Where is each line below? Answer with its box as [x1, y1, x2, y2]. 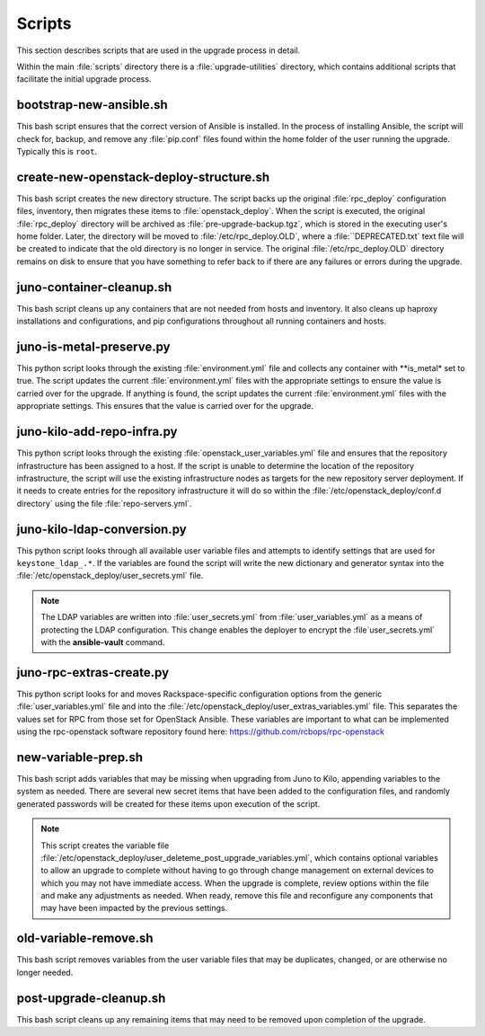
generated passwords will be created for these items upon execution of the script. [16, 798, 321, 809]
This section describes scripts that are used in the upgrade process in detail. [16, 45, 301, 56]
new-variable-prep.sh [16, 749, 144, 765]
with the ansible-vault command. [40, 636, 165, 647]
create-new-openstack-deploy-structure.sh [16, 169, 270, 184]
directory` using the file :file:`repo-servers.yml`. [16, 498, 192, 509]
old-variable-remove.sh [16, 931, 154, 946]
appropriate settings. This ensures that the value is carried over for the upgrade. [16, 401, 314, 412]
